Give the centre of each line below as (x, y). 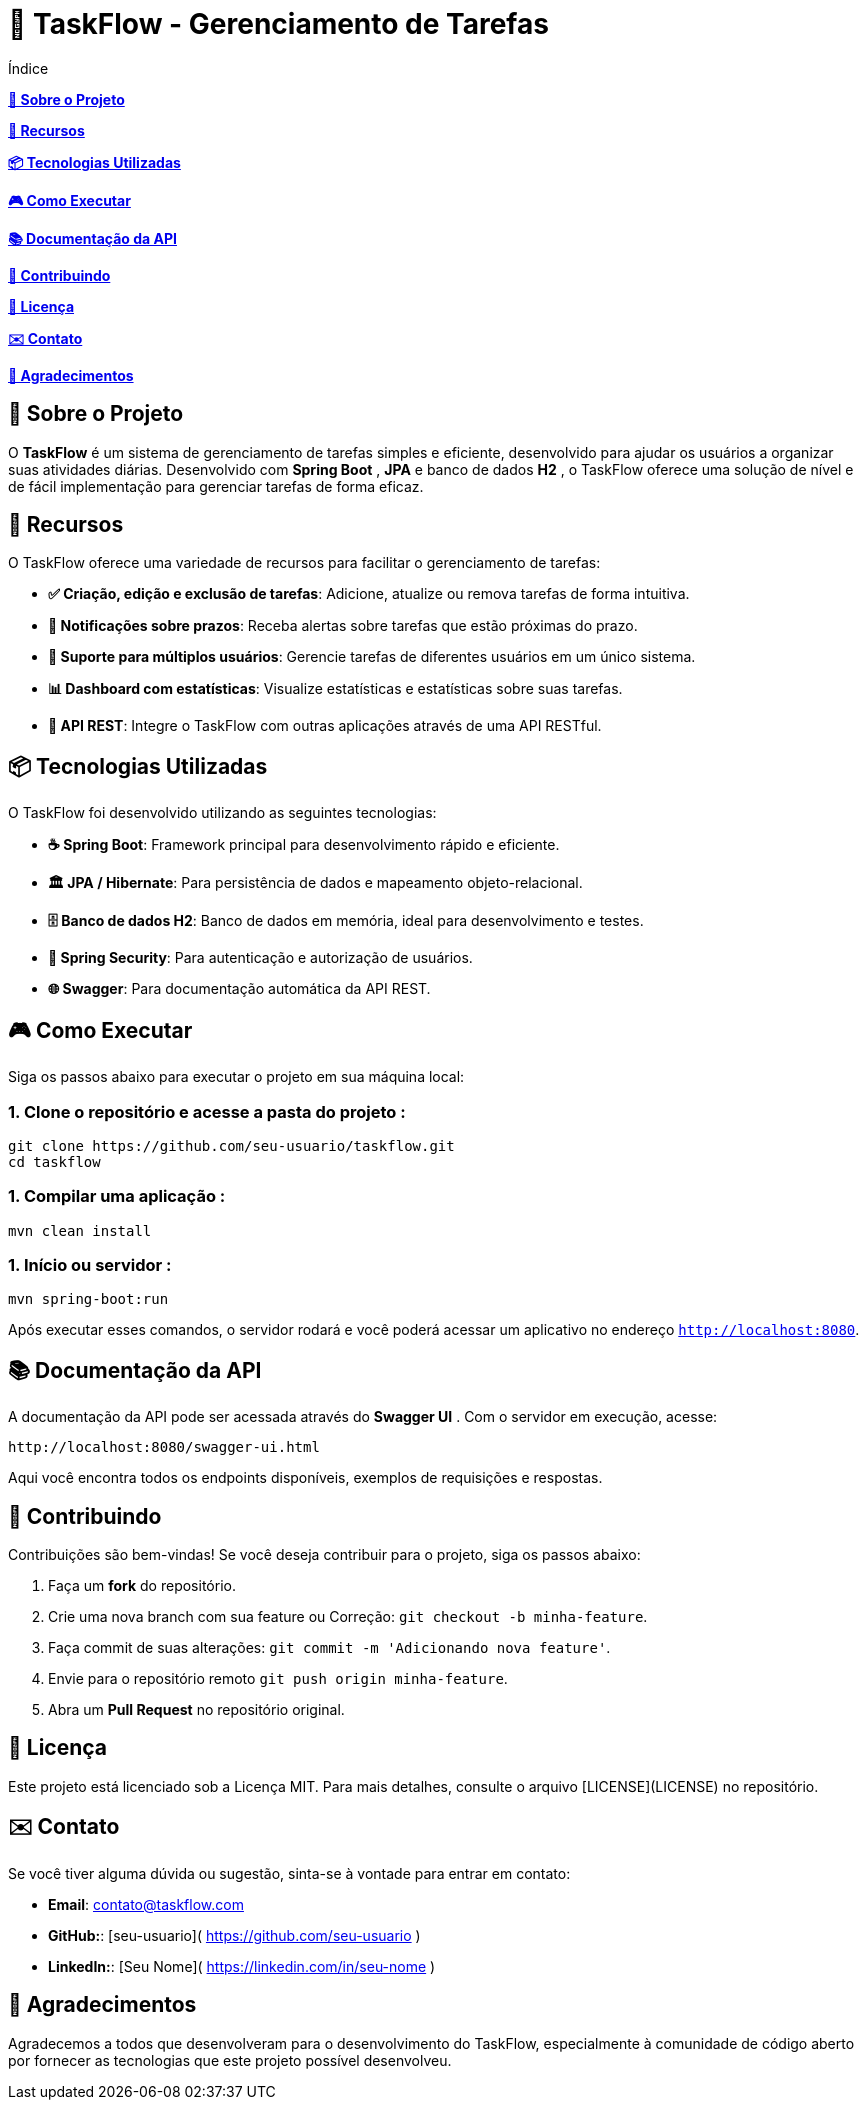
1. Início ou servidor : (90, 1265)
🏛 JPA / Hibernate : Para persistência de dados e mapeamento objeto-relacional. (315, 883)
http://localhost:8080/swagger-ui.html (164, 1447)
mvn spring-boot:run (88, 1299)
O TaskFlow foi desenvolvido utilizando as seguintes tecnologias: (222, 813)
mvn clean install (80, 1230)
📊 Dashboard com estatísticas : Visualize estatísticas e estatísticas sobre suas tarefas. (335, 689)
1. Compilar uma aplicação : (117, 1196)
